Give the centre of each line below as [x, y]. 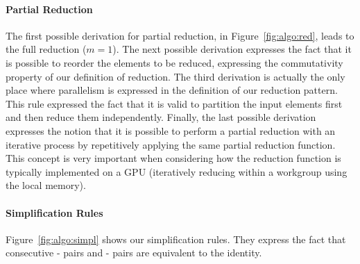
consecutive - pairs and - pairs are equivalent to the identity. [134, 253]
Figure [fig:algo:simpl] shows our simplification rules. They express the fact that [176, 239]
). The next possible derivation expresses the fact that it [232, 49]
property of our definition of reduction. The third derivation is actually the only [175, 76]
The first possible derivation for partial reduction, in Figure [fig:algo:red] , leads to [180, 35]
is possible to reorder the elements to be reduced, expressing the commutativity [174, 62]
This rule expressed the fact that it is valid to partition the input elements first [174, 103]
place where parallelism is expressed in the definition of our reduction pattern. [172, 90]
